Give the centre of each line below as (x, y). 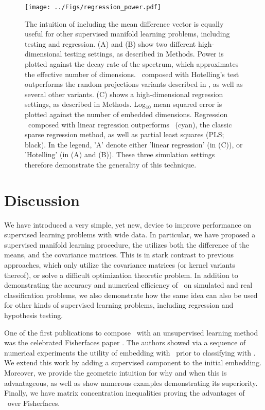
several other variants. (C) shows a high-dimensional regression (124, 94)
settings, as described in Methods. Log (85, 104)
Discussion (42, 200)
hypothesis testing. (34, 315)
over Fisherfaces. (34, 403)
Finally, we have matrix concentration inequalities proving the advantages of (125, 393)
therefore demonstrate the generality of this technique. (111, 164)
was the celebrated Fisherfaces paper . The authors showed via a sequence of (125, 342)
